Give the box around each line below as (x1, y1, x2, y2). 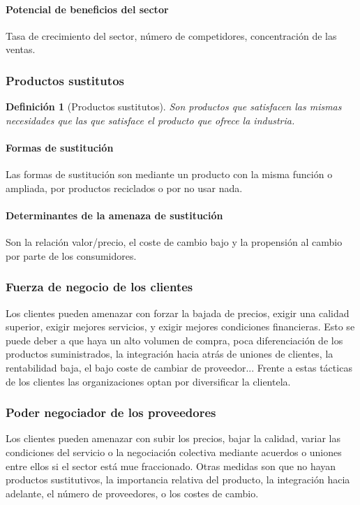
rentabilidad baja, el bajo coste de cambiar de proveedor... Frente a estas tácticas (6, 360, 352, 374)
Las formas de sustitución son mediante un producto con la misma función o (6, 167, 333, 182)
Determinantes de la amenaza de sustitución (6, 207, 223, 222)
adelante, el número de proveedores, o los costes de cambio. (6, 485, 259, 500)
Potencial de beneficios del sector (6, 1, 169, 16)
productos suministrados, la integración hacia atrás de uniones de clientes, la (6, 346, 333, 361)
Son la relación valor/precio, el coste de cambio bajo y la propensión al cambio (6, 235, 343, 249)
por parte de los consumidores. (6, 248, 137, 263)
